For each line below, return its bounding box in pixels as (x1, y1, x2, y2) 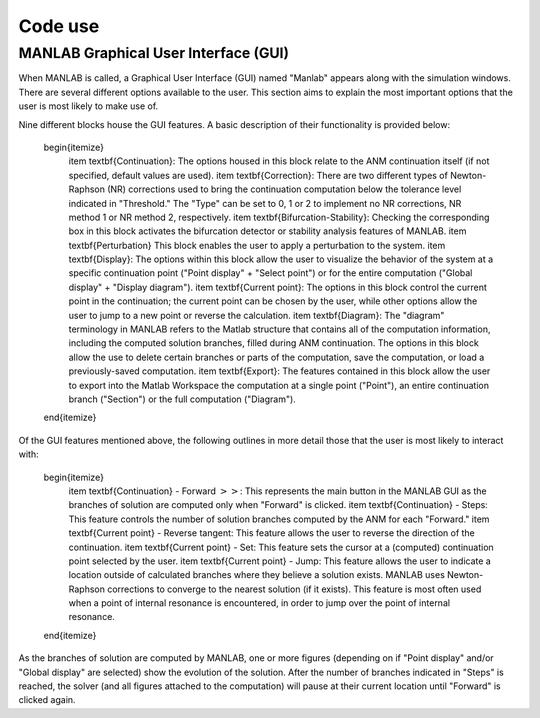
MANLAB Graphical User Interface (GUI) (18, 44, 290, 62)
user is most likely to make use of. (18, 100, 159, 112)
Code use (18, 15, 100, 37)
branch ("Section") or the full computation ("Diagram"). (68, 393, 297, 405)
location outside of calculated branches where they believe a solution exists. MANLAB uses (68, 569, 445, 581)
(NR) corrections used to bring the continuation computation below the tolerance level (106, 183, 462, 195)
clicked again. (18, 694, 76, 706)
